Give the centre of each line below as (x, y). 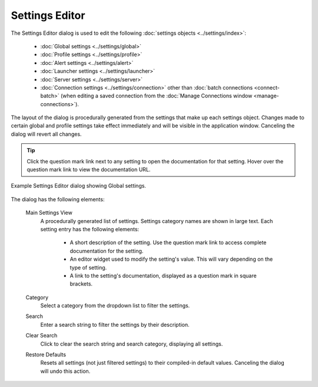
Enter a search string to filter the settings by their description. (115, 324)
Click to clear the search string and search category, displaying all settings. (132, 344)
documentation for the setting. (107, 251)
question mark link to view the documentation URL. (89, 170)
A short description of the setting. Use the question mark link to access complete (168, 242)
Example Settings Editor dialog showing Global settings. (79, 186)
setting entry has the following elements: (90, 229)
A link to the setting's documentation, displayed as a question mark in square (163, 276)
